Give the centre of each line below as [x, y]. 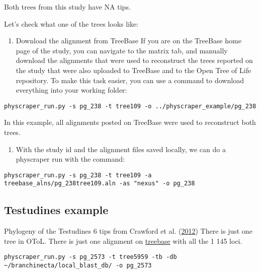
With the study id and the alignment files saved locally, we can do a [121, 149]
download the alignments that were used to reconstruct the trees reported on [134, 60]
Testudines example [56, 210]
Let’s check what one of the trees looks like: [71, 23]
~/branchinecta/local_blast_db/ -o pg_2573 [78, 266]
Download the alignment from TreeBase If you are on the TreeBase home [128, 41]
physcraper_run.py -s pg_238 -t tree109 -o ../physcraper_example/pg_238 [130, 106]
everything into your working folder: [71, 90]
